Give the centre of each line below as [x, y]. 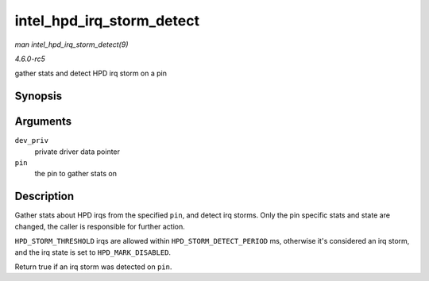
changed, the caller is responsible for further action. [100, 226]
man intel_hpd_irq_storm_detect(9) [71, 44]
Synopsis [39, 96]
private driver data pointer [77, 152]
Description [44, 196]
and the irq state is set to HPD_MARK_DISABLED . [93, 252]
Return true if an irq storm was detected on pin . [93, 267]
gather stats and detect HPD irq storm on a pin [91, 73]
